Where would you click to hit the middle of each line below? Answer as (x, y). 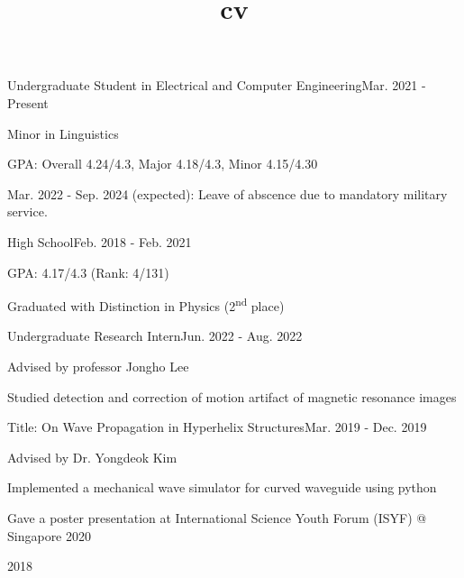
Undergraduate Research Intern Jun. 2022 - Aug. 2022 (155, 336)
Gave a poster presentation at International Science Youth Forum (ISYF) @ (217, 517)
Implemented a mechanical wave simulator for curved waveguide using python (222, 487)
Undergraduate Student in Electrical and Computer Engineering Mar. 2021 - (217, 85)
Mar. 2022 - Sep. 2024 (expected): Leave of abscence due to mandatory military (227, 193)
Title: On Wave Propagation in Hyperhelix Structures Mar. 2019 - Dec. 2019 (217, 427)
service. (27, 211)
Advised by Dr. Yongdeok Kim (92, 457)
